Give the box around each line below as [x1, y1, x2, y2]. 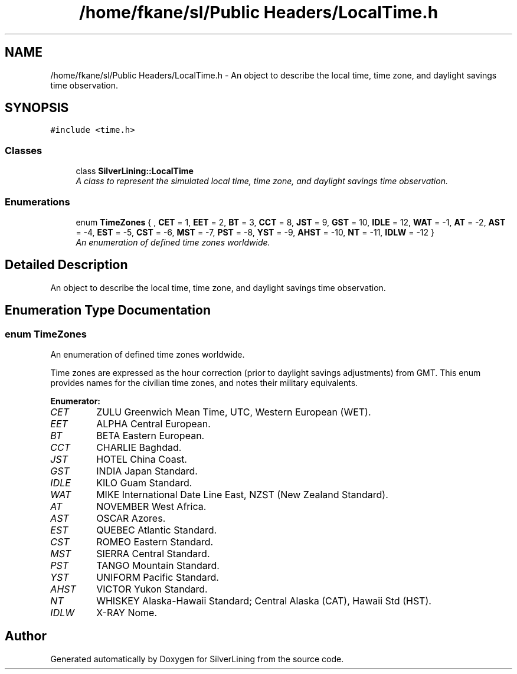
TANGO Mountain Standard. [96, 560, 220, 571]
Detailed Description [5, 257, 128, 273]
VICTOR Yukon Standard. [96, 583, 208, 595]
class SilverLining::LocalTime [76, 166, 194, 176]
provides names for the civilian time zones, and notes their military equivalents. [50, 378, 358, 388]
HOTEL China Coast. [96, 453, 187, 465]
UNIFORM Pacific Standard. [96, 571, 219, 583]
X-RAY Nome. [96, 607, 157, 619]
